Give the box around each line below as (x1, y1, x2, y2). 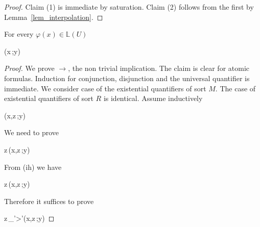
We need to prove (4, 127, 59, 138)
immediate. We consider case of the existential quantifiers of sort (4, 83, 206, 93)
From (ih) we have (4, 161, 62, 172)
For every (4, 29, 34, 39)
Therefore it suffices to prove (4, 195, 94, 206)
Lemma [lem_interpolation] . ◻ (4, 11, 103, 22)
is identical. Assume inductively (103, 93, 203, 104)
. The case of (215, 83, 256, 93)
